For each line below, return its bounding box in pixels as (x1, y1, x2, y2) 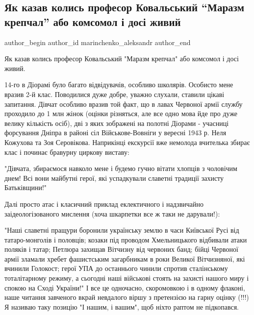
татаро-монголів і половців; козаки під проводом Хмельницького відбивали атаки (4, 234, 247, 244)
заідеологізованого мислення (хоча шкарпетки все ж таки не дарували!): (4, 208, 220, 218)
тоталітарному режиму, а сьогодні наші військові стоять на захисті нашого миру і (4, 273, 249, 283)
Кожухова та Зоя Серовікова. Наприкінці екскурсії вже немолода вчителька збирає (4, 137, 250, 147)
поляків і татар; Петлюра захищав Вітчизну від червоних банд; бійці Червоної (4, 244, 238, 254)
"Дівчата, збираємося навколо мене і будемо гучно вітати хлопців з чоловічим (4, 163, 237, 173)
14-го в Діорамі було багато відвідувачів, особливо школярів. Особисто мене (4, 79, 233, 90)
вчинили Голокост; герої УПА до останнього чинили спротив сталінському (4, 263, 228, 273)
